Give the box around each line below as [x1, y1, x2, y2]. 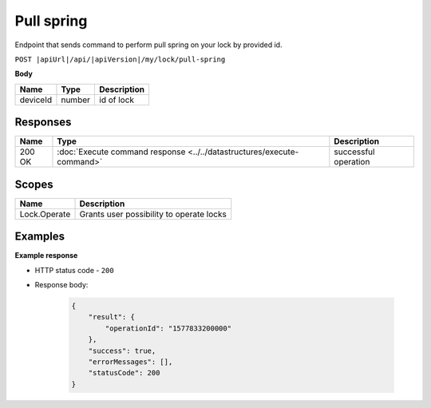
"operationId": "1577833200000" [105, 323, 231, 333]
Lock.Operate [19, 208, 71, 220]
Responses [14, 116, 72, 129]
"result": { [88, 312, 136, 322]
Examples [14, 230, 65, 244]
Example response [14, 251, 78, 260]
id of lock [99, 94, 135, 105]
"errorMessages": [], [88, 357, 173, 366]
